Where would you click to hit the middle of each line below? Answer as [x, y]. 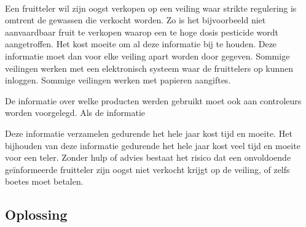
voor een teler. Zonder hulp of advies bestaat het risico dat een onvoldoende [148, 157]
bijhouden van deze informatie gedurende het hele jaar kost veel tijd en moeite [153, 145]
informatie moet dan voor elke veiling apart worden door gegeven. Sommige [147, 56]
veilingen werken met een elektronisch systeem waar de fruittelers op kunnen [149, 68]
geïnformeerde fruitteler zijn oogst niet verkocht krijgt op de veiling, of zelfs [147, 169]
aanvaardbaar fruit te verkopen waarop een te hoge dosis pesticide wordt [142, 32]
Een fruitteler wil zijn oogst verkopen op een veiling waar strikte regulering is [151, 8]
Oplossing [36, 214]
